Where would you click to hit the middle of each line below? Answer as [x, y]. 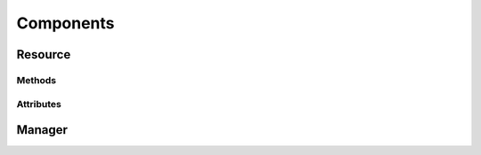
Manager [42, 130]
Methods [37, 80]
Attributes [39, 104]
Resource [44, 54]
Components [65, 23]
